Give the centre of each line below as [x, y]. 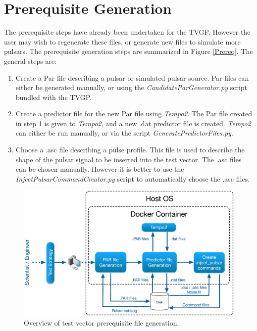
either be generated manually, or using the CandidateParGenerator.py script [131, 87]
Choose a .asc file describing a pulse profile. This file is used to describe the [130, 150]
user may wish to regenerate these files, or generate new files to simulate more [122, 41]
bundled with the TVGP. [53, 97]
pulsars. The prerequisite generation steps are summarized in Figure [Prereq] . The [128, 51]
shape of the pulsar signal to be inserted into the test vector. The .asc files [128, 159]
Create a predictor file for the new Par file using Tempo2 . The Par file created [134, 114]
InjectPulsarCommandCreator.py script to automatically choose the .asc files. [133, 178]
